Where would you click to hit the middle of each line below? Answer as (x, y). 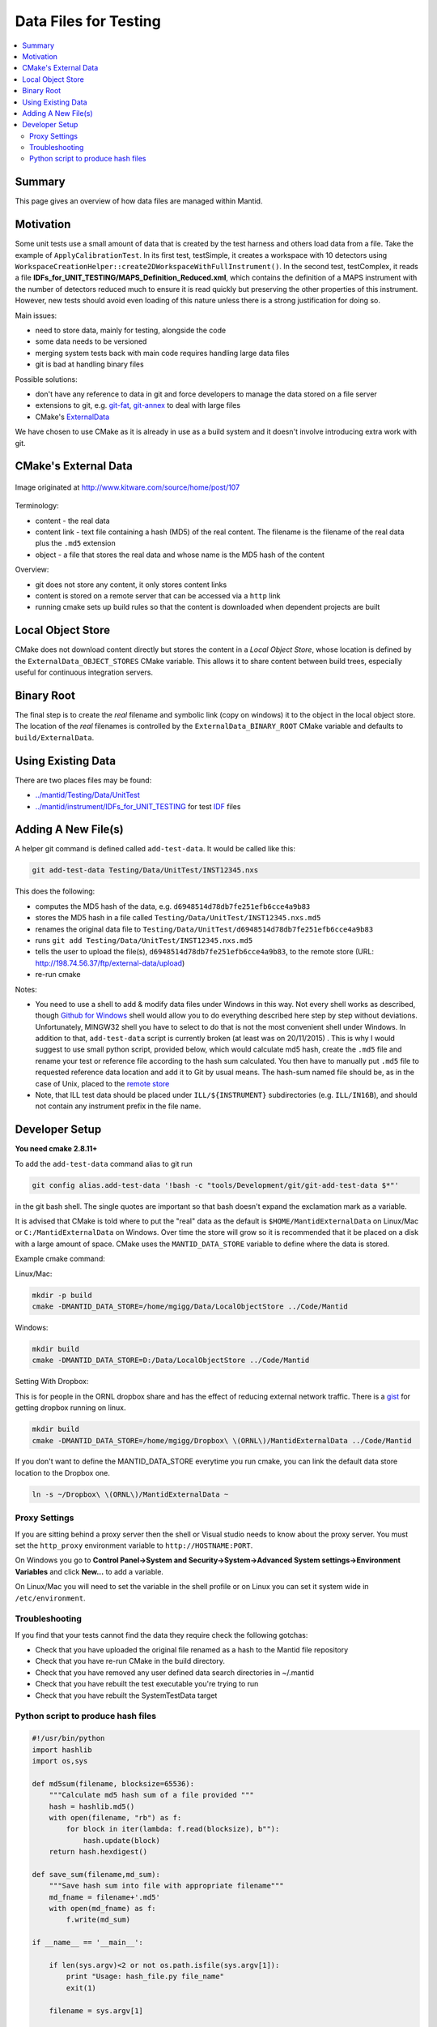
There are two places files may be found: (83, 780)
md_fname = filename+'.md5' (105, 1897)
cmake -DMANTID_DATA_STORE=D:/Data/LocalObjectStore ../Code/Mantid (171, 1361)
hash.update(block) (122, 1840)
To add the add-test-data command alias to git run (104, 1163)
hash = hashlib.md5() (92, 1806)
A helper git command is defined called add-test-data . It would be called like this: (155, 849)
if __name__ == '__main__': (87, 1943)
